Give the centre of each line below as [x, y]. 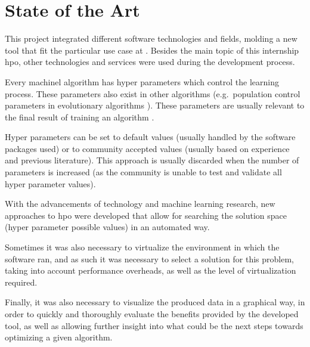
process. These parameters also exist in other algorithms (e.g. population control [153, 93]
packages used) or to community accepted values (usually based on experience [147, 148]
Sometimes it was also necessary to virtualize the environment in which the [142, 247]
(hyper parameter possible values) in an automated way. [107, 227]
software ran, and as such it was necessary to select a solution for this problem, [150, 258]
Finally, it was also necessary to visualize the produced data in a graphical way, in [155, 302]
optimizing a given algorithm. [59, 337]
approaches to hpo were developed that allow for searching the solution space [146, 215]
